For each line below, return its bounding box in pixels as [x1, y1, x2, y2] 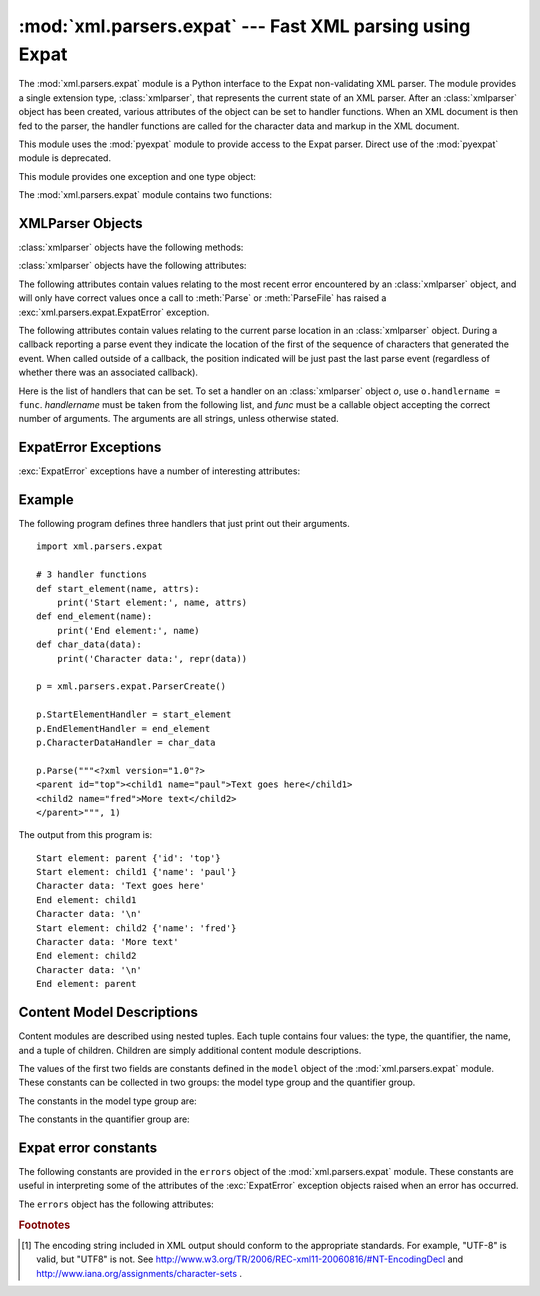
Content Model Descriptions [18, 1004, 199, 1021]
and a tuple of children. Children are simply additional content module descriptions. [18, 1044, 362, 1056]
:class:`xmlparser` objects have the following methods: [18, 241, 244, 253]
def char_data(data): [36, 639, 142, 650]
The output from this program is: [18, 829, 153, 841]
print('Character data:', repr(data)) [56, 653, 248, 664]
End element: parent [36, 978, 137, 990]
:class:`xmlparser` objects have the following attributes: [18, 260, 247, 272]
